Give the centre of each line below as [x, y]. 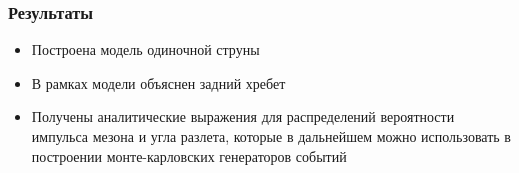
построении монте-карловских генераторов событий [189, 155]
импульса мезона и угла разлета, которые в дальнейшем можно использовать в [271, 136]
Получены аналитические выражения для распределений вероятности [243, 116]
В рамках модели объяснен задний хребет [158, 82]
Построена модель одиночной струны [145, 49]
